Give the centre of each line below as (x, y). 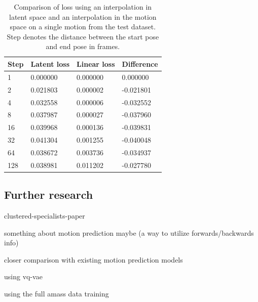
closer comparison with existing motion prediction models (94, 259)
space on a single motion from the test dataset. (83, 27)
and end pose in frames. (83, 46)
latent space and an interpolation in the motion (83, 16)
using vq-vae (23, 276)
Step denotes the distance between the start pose (83, 36)
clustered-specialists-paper (45, 216)
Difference (140, 63)
